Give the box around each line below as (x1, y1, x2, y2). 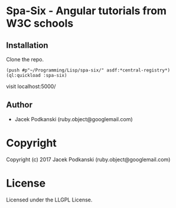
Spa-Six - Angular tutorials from (6, 4, 167, 18)
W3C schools (6, 17, 74, 30)
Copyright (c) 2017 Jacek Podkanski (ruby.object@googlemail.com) (6, 155, 171, 163)
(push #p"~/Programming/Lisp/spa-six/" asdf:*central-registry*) (6, 67, 170, 73)
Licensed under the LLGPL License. (6, 196, 93, 203)
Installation (6, 40, 48, 50)
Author (6, 100, 32, 110)
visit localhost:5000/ (6, 83, 56, 90)
